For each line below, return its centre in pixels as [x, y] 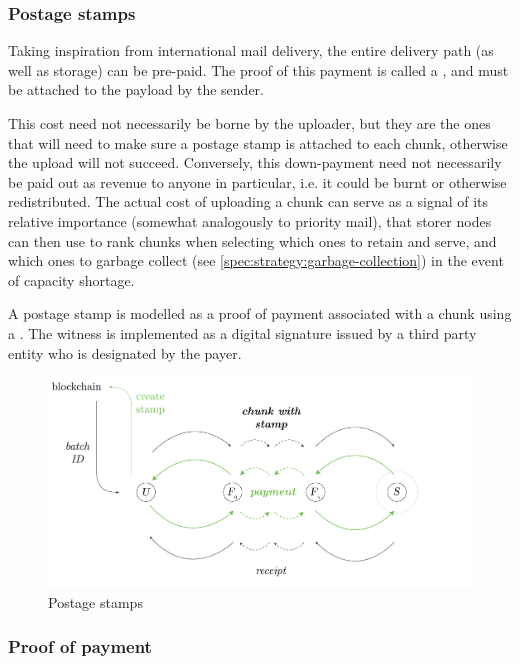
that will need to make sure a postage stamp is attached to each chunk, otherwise [258, 142]
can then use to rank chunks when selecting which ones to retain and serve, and [252, 240]
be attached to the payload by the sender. [136, 89]
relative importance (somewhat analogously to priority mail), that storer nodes [250, 220]
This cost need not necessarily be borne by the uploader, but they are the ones [249, 123]
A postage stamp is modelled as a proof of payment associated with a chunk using [260, 313]
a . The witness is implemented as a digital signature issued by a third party [242, 332]
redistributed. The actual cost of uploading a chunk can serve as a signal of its [248, 201]
